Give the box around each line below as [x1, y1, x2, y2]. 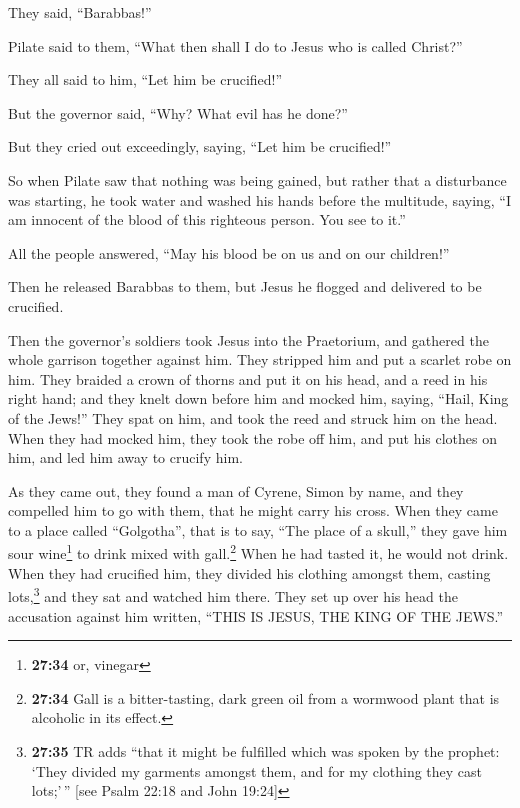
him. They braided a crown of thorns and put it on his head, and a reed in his [8, 368, 488, 389]
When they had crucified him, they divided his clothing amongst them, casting [8, 562, 491, 583]
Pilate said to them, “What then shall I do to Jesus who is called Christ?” [8, 35, 463, 56]
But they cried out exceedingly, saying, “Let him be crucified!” [8, 136, 392, 157]
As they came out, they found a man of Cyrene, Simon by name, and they [8, 480, 464, 501]
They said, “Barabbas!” [8, 2, 152, 22]
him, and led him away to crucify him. [8, 447, 243, 468]
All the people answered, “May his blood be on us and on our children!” [8, 242, 450, 263]
